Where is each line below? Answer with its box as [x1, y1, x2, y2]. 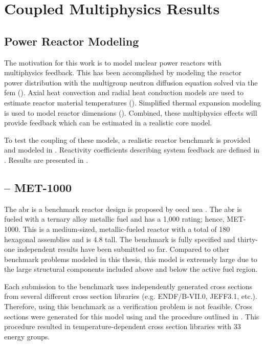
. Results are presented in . [4, 154, 89, 165]
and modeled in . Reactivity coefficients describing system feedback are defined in [4, 144, 260, 155]
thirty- [237, 233, 258, 244]
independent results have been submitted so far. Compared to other [17, 244, 230, 254]
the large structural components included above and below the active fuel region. [4, 264, 258, 274]
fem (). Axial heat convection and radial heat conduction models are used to [4, 87, 244, 98]
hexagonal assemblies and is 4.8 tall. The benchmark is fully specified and [4, 233, 235, 244]
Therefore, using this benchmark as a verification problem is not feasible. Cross [4, 301, 252, 312]
